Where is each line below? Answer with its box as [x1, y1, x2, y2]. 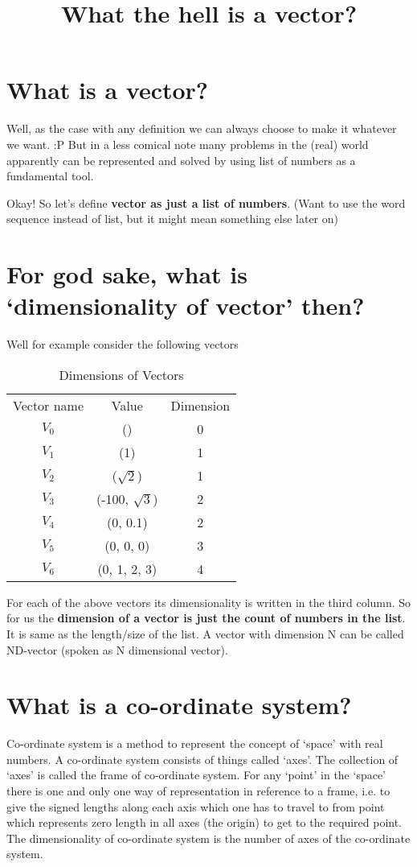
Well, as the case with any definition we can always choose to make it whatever [6, 120, 397, 137]
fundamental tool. [6, 167, 94, 184]
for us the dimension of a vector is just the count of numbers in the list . [6, 609, 406, 626]
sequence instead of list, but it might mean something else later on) [6, 210, 338, 227]
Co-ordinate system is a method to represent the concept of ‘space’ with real [6, 735, 383, 752]
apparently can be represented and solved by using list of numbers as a [6, 151, 356, 168]
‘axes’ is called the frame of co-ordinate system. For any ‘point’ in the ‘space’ [6, 766, 386, 783]
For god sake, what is [6, 258, 247, 291]
